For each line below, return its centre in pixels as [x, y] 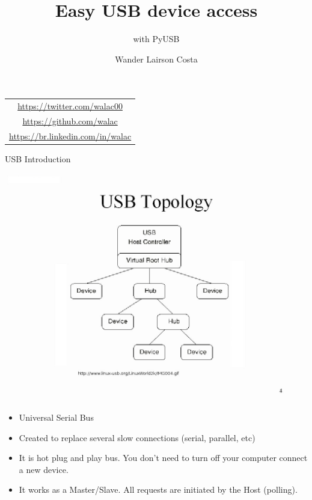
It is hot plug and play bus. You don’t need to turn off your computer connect [163, 458]
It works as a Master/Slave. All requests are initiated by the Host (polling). [158, 489]
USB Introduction [38, 158]
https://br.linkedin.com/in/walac [70, 136]
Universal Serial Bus [56, 417]
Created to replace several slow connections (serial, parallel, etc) [137, 437]
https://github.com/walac [70, 120]
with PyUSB [156, 39]
